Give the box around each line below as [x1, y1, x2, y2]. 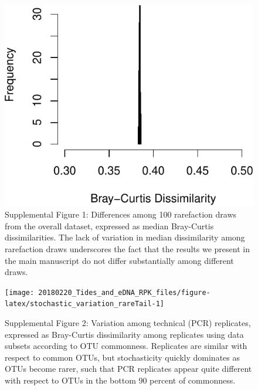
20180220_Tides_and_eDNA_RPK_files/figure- [38, 288, 211, 297]
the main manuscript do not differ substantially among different [5, 254, 234, 266]
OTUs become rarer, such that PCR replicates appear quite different [5, 362, 252, 375]
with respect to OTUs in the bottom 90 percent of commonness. [5, 374, 236, 386]
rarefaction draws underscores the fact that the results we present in [5, 242, 250, 255]
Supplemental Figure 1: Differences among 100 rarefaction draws [5, 208, 237, 221]
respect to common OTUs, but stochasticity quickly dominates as [5, 351, 240, 363]
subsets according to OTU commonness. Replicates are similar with [5, 340, 247, 352]
